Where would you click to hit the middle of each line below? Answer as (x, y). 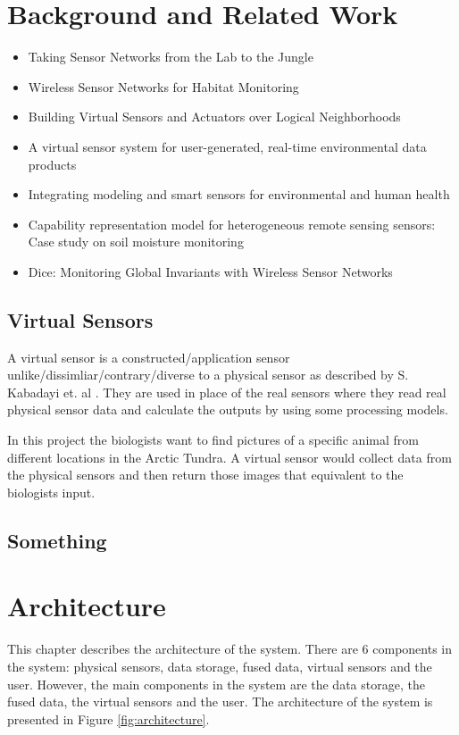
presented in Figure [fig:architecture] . (108, 718)
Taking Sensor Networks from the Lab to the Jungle (171, 57)
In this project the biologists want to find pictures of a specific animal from (213, 440)
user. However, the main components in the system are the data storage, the (216, 684)
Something (57, 540)
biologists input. (51, 492)
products (52, 164)
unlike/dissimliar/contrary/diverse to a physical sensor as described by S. (208, 375)
